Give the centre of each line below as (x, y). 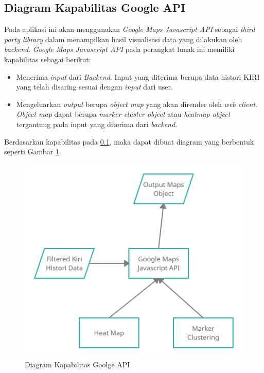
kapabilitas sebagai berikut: (48, 59)
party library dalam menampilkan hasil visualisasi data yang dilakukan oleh (123, 39)
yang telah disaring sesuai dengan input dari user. (94, 87)
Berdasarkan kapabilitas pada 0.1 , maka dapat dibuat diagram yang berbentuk (129, 141)
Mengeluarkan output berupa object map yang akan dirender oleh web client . (137, 104)
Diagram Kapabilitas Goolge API (77, 365)
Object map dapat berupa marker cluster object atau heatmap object (123, 114)
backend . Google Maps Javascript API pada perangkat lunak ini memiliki (119, 49)
